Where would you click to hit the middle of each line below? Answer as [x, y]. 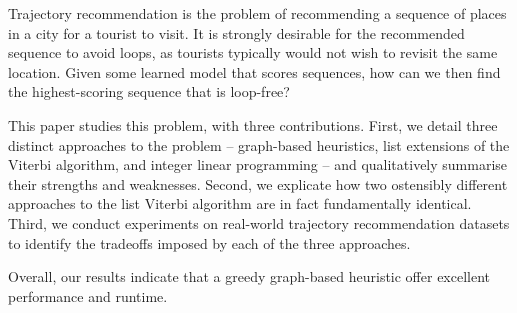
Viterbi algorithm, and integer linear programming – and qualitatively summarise [258, 164]
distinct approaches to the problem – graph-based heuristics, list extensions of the [259, 144]
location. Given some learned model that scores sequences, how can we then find [254, 71]
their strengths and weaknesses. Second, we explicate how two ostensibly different [258, 183]
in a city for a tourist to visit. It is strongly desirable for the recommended [236, 32]
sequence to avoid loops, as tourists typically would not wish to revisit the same [253, 52]
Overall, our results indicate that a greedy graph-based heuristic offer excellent [249, 276]
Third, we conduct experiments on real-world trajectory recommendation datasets [259, 222]
